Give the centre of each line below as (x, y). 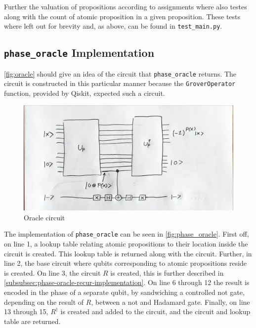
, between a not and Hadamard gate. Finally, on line (171, 302)
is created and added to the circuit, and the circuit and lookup (155, 311)
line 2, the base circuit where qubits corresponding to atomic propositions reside (126, 263)
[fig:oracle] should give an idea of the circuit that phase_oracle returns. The (120, 73)
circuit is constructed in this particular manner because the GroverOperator (120, 83)
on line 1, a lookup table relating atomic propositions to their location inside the (126, 244)
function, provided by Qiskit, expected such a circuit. (85, 93)
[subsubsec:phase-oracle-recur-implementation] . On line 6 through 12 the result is (127, 282)
